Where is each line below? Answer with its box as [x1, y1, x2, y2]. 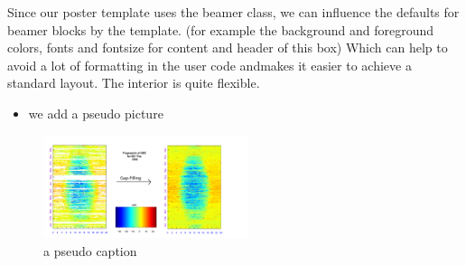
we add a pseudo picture [28, 103, 163, 122]
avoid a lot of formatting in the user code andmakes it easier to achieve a [7, 55, 412, 74]
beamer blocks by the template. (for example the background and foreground [7, 20, 434, 39]
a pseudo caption [43, 241, 137, 260]
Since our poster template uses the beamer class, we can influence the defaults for [7, 3, 460, 21]
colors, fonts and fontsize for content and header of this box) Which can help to [7, 38, 448, 57]
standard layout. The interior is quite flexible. [7, 73, 260, 92]
